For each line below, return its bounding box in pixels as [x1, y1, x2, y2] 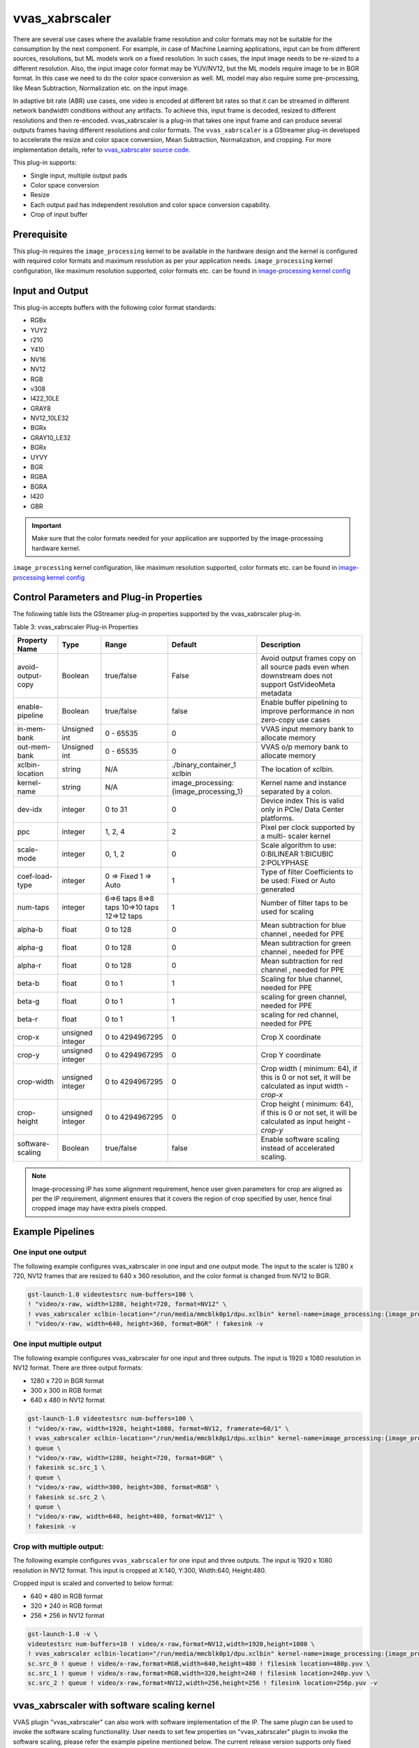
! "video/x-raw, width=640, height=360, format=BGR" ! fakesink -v [27, 1320, 264, 1328]
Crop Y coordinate [260, 1050, 321, 1060]
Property [17, 636, 48, 645]
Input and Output [13, 285, 89, 296]
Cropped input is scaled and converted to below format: [13, 1579, 174, 1587]
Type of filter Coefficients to [260, 867, 353, 877]
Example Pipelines [13, 1226, 95, 1238]
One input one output [13, 1247, 87, 1257]
